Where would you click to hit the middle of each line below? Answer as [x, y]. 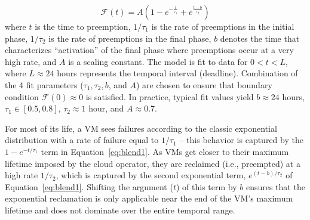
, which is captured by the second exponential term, [151, 175]
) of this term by [206, 186]
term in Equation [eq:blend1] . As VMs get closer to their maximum [165, 151]
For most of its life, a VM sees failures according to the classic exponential [141, 128]
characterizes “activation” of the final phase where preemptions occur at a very [149, 50]
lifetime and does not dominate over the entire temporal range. [120, 210]
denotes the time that [260, 38]
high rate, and [31, 61]
